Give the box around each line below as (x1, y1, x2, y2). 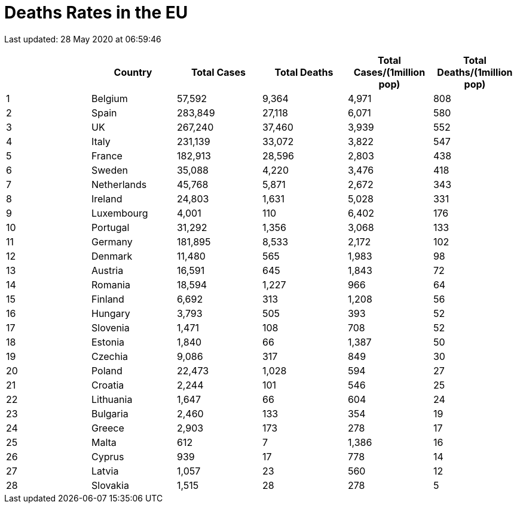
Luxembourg (91, 207, 148, 219)
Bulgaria (91, 407, 129, 420)
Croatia (91, 378, 124, 391)
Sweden (91, 164, 128, 176)
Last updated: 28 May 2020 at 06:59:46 (4, 33, 161, 44)
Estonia (91, 335, 125, 348)
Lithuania (91, 393, 133, 405)
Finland (91, 293, 124, 305)
